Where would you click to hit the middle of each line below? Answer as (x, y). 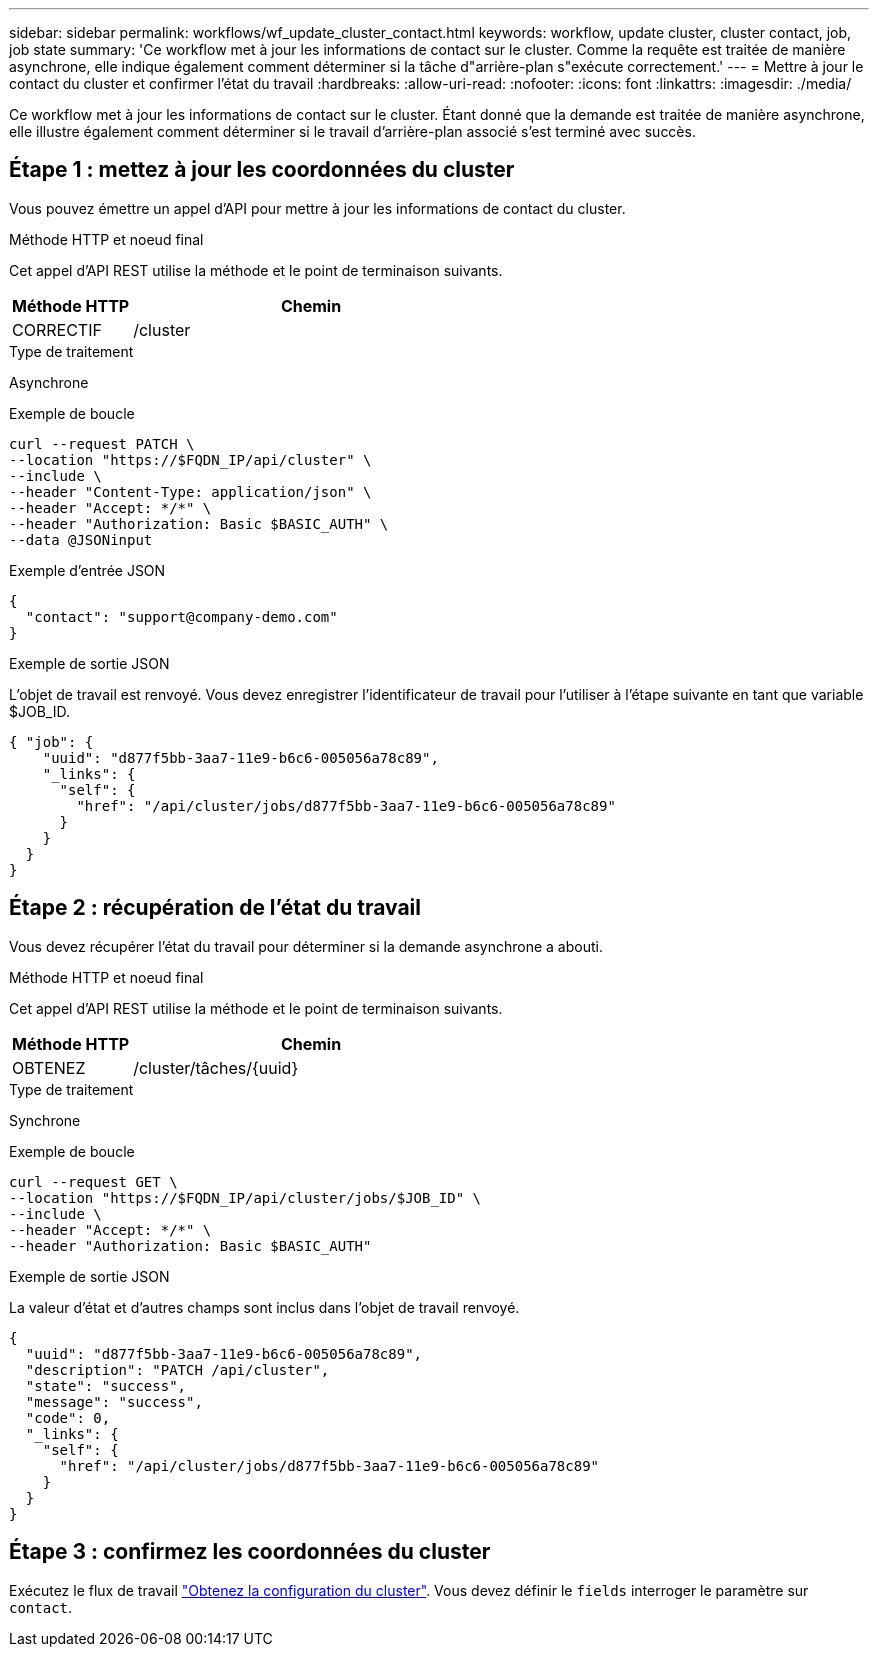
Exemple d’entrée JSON (87, 570)
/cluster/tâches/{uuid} (216, 1067)
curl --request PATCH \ (102, 443)
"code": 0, (68, 1417)
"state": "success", (106, 1385)
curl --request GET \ (93, 1181)
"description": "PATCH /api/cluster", (177, 1369)
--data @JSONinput (81, 539)
